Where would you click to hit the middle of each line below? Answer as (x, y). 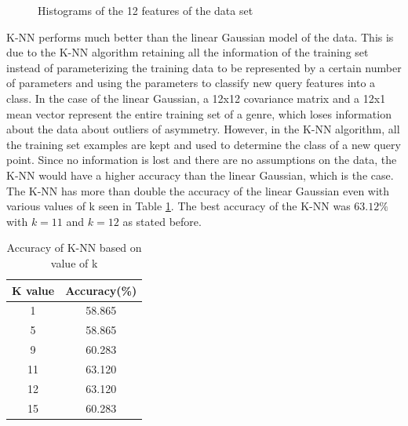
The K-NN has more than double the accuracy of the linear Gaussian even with (198, 190)
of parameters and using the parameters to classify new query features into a (191, 83)
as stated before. (162, 221)
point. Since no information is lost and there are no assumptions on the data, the (202, 160)
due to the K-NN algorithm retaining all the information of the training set (188, 52)
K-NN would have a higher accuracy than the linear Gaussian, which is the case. (200, 175)
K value (33, 290)
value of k (74, 262)
